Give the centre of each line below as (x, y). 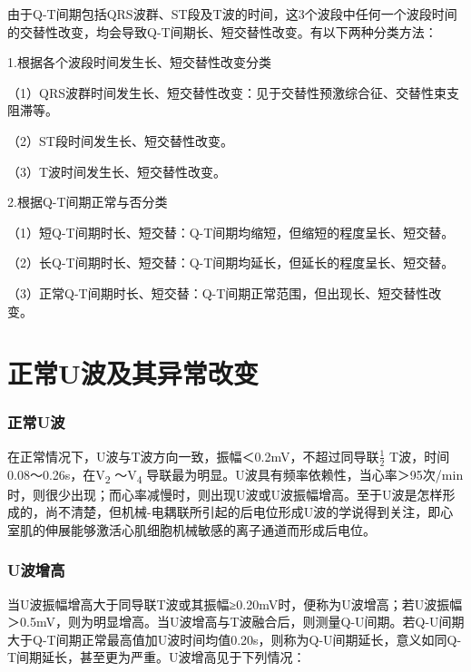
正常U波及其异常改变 (133, 373)
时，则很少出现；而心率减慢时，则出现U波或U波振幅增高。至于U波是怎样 (225, 494)
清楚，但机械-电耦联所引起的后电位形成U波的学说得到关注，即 (255, 512)
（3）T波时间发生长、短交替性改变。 (117, 171)
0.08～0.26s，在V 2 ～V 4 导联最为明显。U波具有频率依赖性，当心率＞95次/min (235, 475)
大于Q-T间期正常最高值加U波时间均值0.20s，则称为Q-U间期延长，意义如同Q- (235, 639)
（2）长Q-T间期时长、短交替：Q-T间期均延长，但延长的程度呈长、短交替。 (231, 263)
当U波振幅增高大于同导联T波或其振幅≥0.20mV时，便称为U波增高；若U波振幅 (235, 604)
